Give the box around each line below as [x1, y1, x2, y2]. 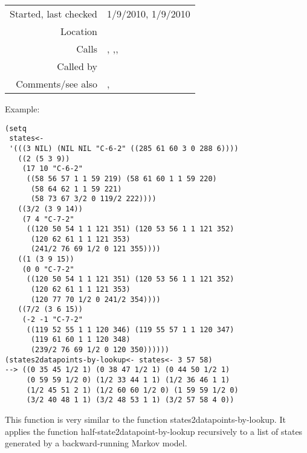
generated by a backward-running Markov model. [5, 437, 187, 449]
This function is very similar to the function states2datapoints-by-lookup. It [5, 413, 286, 425]
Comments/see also [16, 77, 98, 91]
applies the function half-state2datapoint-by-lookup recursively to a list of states [5, 425, 303, 437]
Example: [5, 103, 40, 115]
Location [60, 24, 98, 38]
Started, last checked [10, 7, 98, 21]
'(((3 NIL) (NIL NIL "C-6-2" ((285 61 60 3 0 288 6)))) [9, 144, 239, 153]
